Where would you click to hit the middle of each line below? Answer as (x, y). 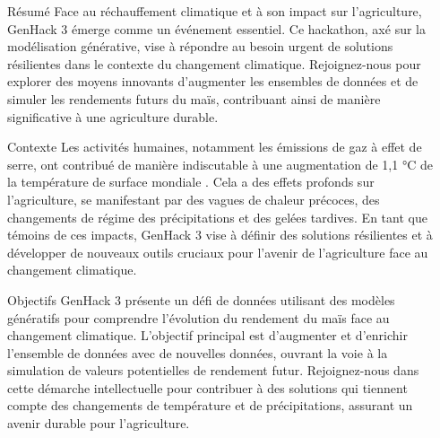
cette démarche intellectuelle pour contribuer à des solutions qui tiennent (207, 387)
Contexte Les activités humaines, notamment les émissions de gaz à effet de (215, 147)
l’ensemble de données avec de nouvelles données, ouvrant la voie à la (198, 352)
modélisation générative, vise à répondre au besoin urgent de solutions (200, 46)
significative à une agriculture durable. (113, 116)
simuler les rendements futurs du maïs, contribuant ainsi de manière (194, 98)
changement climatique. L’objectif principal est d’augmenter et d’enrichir (207, 335)
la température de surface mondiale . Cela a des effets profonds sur (191, 182)
